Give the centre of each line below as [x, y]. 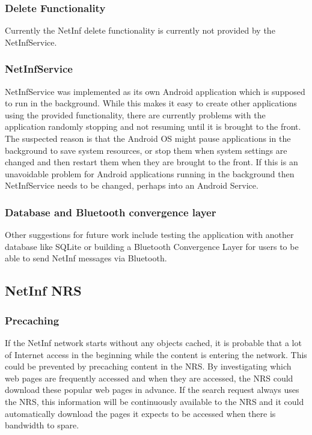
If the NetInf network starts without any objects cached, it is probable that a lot [153, 342]
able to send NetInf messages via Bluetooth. [86, 258]
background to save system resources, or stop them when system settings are [146, 150]
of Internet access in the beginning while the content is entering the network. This [156, 354]
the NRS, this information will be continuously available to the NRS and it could [154, 401]
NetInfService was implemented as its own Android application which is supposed [155, 91]
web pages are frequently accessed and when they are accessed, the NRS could [149, 378]
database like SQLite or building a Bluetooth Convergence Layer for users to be [152, 246]
